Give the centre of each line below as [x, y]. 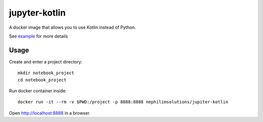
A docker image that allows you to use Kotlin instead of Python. [73, 27]
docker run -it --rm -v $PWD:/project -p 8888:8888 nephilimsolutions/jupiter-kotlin [123, 102]
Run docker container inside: [38, 91]
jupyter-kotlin [37, 13]
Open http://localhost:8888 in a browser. [50, 113]
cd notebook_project [42, 80]
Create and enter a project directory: [46, 61]
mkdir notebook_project [46, 73]
